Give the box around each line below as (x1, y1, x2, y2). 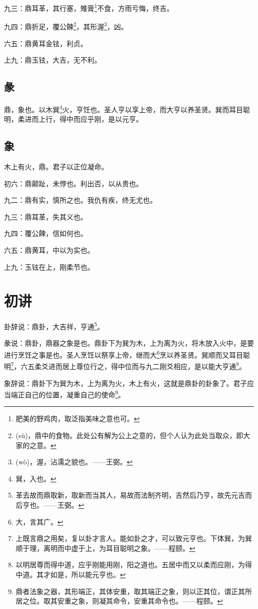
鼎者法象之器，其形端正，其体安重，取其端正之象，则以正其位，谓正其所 (15, 586, 252, 596)
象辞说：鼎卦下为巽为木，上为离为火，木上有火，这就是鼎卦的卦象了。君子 (4, 378, 247, 388)
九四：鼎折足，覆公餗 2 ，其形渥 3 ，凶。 (4, 20, 128, 31)
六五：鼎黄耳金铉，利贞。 (4, 38, 87, 48)
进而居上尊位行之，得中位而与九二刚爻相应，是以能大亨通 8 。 (48, 360, 246, 371)
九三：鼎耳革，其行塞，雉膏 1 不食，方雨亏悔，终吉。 (4, 1, 174, 13)
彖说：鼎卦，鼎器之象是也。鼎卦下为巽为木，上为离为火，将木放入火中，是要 (4, 338, 254, 348)
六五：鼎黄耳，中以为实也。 (4, 244, 94, 255)
